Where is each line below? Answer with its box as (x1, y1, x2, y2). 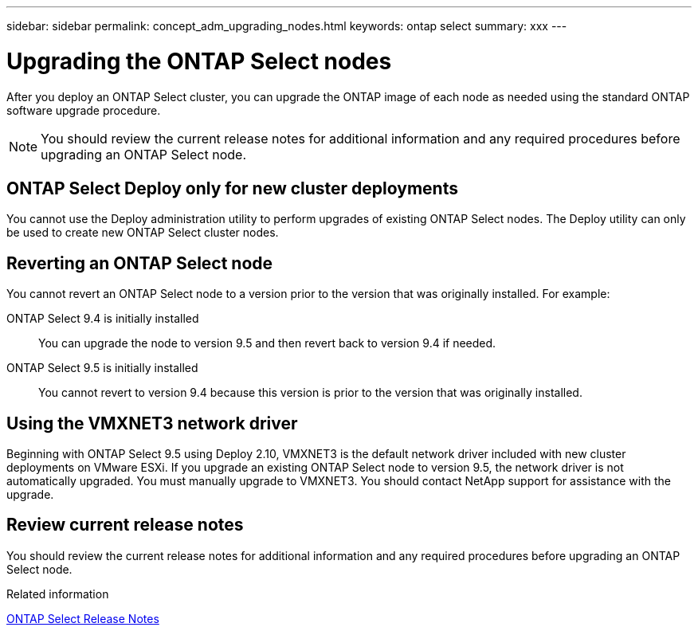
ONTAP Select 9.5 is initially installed (6, 361, 198, 375)
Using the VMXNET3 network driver (6, 413, 298, 433)
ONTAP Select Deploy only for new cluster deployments (6, 178, 458, 198)
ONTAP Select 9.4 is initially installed (6, 312, 199, 326)
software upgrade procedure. (6, 103, 161, 117)
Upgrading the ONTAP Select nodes (6, 47, 392, 75)
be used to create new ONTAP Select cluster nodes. (6, 225, 279, 240)
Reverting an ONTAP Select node (6, 253, 273, 273)
